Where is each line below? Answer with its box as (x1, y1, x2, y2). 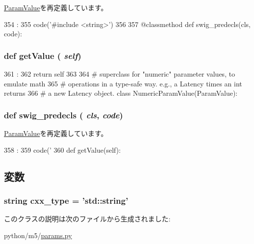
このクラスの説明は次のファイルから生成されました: (4, 214, 171, 224)
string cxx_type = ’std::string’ (4, 194, 128, 206)
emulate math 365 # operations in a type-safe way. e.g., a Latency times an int (4, 78, 242, 88)
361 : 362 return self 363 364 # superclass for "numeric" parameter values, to (4, 69, 235, 79)
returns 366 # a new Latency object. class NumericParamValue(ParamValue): (4, 88, 238, 98)
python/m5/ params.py (4, 230, 72, 240)
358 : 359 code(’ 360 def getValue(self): (4, 144, 121, 155)
